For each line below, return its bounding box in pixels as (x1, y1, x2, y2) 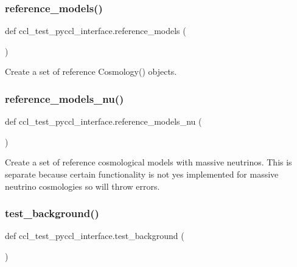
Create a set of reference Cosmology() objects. (5, 65, 177, 78)
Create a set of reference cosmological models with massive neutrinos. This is (5, 156, 292, 168)
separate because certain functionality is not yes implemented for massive (5, 168, 279, 180)
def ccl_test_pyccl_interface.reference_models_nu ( (5, 115, 202, 128)
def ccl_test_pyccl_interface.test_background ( (5, 229, 184, 242)
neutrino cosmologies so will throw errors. (5, 179, 160, 192)
